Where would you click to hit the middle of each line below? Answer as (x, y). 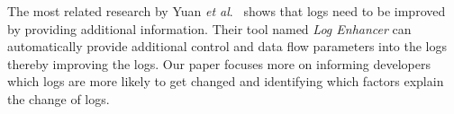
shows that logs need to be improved (345, 11)
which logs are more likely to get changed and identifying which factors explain (226, 81)
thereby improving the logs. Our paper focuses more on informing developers (219, 63)
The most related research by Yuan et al (118, 11)
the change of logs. (59, 98)
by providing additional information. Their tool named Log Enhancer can (209, 28)
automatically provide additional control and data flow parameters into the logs (227, 46)
